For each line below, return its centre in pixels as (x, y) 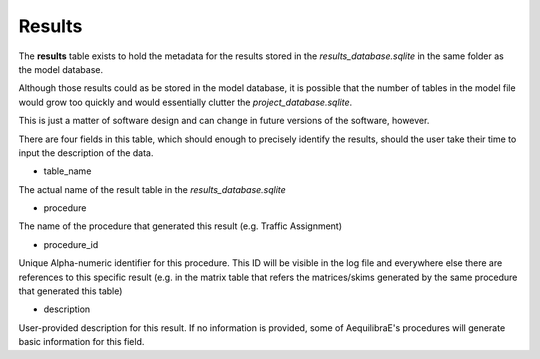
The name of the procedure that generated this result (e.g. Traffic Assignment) (180, 226)
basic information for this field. (81, 342)
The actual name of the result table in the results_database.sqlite (152, 189)
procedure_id (71, 244)
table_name (67, 171)
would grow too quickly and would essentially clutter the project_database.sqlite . (185, 102)
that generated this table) (70, 291)
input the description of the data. (86, 152)
